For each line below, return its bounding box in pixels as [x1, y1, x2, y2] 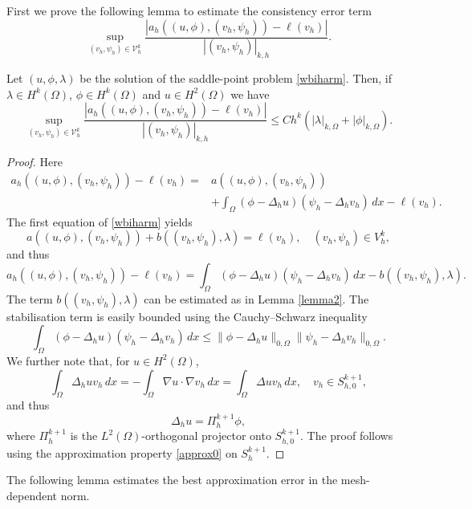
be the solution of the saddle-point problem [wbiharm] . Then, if [79, 70, 393, 87]
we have [230, 85, 270, 102]
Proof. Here [6, 153, 63, 170]
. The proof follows [300, 427, 393, 444]
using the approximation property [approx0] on [6, 444, 238, 461]
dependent [6, 487, 58, 503]
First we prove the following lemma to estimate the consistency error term [6, 2, 372, 18]
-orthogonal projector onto [141, 427, 271, 444]
